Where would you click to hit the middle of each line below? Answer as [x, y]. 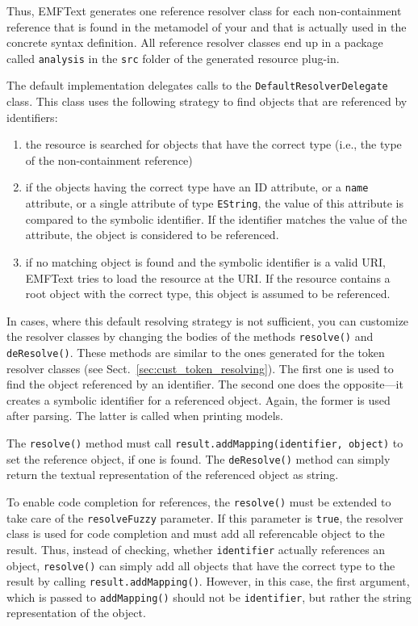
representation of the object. [76, 613]
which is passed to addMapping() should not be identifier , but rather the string [209, 597]
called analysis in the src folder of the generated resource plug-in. [173, 58]
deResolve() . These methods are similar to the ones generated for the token [196, 352]
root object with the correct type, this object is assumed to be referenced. [208, 294]
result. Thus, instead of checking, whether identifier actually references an [196, 549]
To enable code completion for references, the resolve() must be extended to [199, 501]
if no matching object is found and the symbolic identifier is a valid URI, [205, 261]
